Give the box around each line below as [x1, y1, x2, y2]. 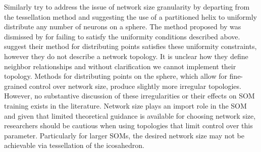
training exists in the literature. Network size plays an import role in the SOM [4, 100, 247, 111]
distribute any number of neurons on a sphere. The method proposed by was [4, 21, 241, 32]
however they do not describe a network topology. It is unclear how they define [4, 50, 248, 61]
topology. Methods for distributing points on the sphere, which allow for [4, 71, 227, 81]
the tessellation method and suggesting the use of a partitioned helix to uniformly [4, 11, 257, 22]
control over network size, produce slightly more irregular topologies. [29, 80, 241, 91]
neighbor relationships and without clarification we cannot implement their [4, 61, 236, 71]
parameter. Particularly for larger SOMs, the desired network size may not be [4, 130, 244, 140]
